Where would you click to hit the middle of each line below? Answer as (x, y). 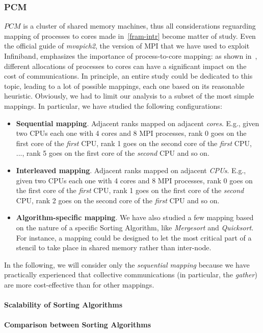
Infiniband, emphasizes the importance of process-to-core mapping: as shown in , (131, 56)
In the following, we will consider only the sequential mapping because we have (127, 264)
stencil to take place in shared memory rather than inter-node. (114, 247)
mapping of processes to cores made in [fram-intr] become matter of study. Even (130, 35)
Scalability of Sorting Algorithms (63, 305)
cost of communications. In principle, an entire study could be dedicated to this (128, 76)
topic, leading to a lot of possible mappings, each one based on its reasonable (124, 86)
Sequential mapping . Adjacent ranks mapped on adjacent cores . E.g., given (138, 123)
